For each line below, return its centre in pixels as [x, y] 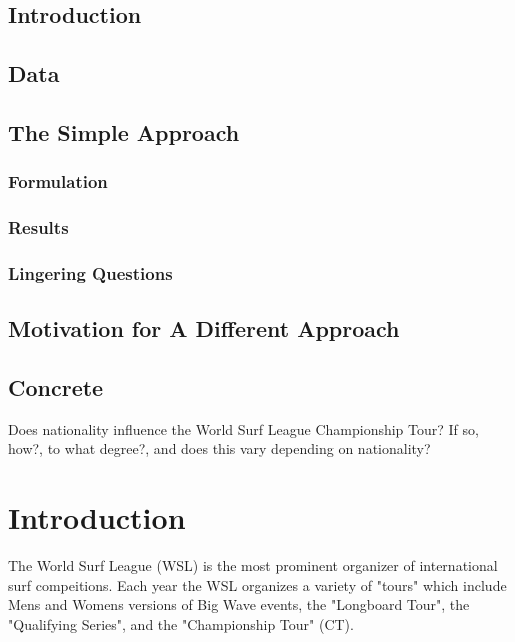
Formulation [58, 181]
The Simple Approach [124, 131]
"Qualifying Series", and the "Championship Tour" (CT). [181, 623]
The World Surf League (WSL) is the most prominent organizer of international [253, 565]
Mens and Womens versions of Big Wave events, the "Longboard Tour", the [239, 604]
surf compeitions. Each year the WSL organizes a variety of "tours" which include [257, 584]
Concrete [56, 387]
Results [38, 227]
